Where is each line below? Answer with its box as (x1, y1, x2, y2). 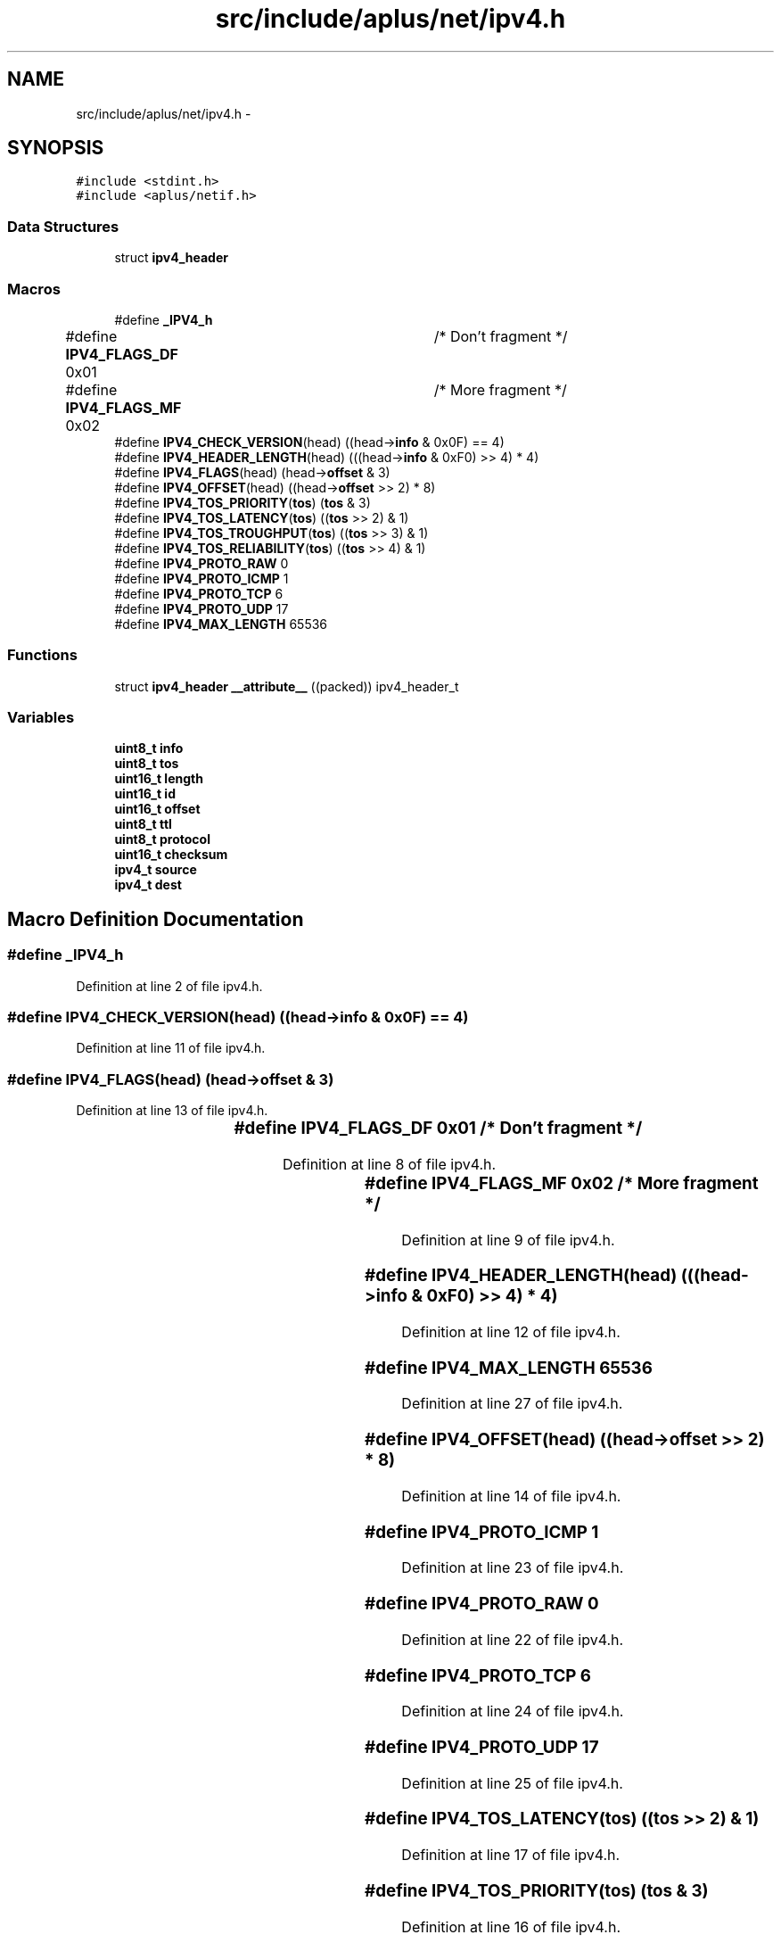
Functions (7, 646, 78, 665)
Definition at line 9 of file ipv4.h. (401, 1230, 615, 1249)
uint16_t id (114, 786, 176, 802)
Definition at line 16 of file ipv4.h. (401, 1917, 621, 1936)
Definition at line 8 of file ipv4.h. (282, 1154, 497, 1173)
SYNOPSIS (7, 136, 104, 160)
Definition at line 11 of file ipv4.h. (76, 1040, 266, 1056)
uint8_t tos (114, 756, 179, 772)
